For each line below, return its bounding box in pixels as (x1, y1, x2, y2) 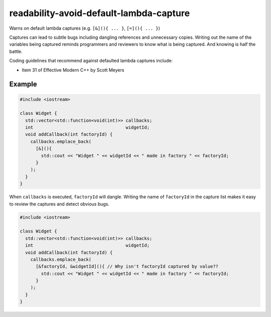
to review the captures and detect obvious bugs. (9, 201, 110, 207)
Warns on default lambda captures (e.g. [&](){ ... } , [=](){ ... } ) (9, 25, 161, 31)
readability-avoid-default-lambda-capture (9, 8, 190, 19)
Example (9, 80, 37, 89)
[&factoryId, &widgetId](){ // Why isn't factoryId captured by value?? (36, 264, 218, 269)
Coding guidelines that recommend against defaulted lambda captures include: (9, 58, 173, 64)
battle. (9, 48, 23, 54)
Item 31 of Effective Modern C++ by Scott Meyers (22, 67, 124, 73)
